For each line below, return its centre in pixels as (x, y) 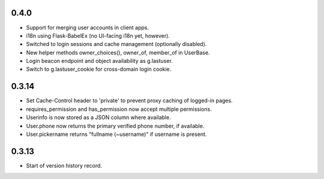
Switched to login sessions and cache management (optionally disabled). (116, 44)
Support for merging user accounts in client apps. (88, 28)
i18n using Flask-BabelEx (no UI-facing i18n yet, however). (98, 35)
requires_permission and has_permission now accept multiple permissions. (119, 109)
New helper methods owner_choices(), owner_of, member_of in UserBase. (118, 52)
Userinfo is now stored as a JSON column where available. (98, 117)
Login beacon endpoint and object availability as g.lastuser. (100, 61)
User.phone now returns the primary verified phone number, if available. (115, 126)
